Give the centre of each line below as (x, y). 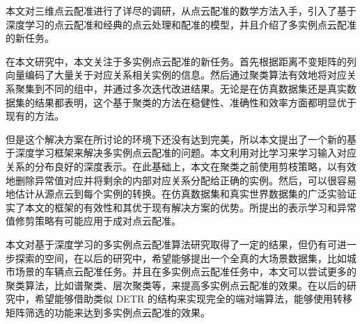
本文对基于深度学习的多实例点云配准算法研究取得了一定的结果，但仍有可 (171, 244)
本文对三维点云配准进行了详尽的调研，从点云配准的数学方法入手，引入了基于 (181, 10)
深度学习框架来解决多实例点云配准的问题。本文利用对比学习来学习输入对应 (186, 153)
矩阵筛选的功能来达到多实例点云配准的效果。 (108, 312)
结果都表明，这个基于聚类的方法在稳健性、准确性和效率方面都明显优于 (195, 102)
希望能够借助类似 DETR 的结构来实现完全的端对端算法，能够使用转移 (193, 299)
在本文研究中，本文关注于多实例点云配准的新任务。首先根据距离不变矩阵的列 (181, 61)
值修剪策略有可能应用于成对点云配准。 (93, 221)
